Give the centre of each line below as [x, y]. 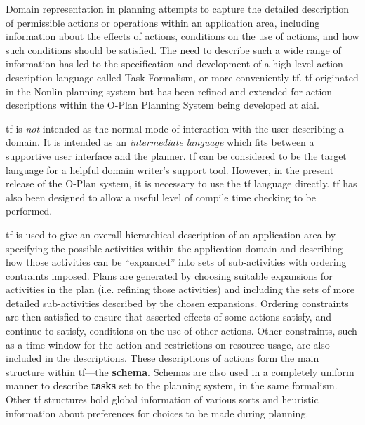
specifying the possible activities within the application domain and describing [174, 248]
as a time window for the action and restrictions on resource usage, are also [168, 344]
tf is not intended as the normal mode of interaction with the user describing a [175, 128]
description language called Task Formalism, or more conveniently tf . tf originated [182, 77]
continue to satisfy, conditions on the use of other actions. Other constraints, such [181, 331]
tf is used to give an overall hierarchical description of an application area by [171, 234]
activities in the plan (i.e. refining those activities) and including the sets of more [180, 289]
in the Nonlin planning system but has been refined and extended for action [169, 91]
